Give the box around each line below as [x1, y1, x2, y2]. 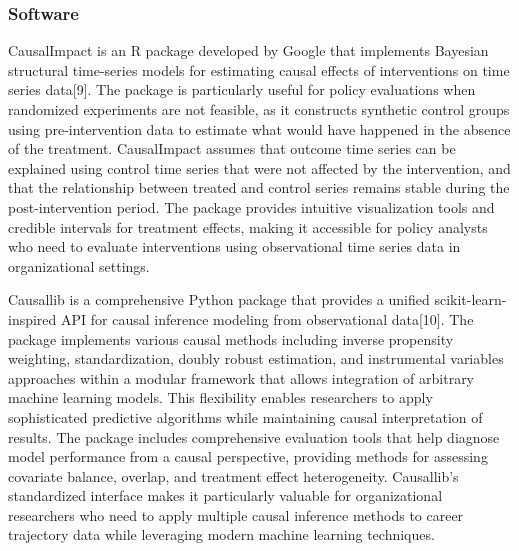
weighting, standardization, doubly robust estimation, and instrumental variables [8, 348, 504, 369]
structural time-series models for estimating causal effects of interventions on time [8, 59, 510, 80]
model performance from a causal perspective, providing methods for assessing [8, 446, 488, 467]
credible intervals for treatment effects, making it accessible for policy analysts [8, 216, 488, 237]
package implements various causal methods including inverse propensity [8, 328, 454, 349]
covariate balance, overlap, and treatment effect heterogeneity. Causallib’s [8, 465, 459, 486]
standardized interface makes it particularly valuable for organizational [8, 485, 443, 506]
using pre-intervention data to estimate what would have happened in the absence [8, 118, 511, 139]
